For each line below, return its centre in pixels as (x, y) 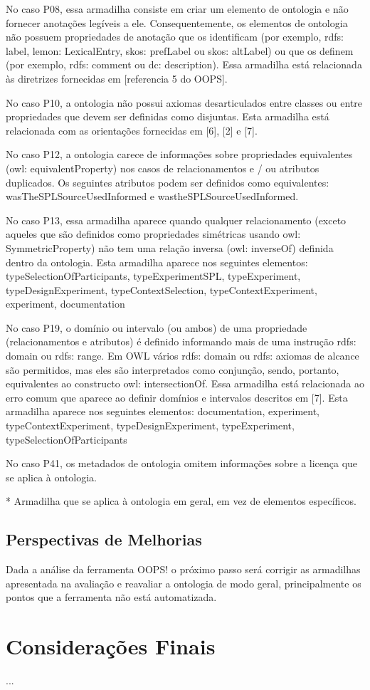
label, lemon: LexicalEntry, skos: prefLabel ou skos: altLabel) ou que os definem (180, 50)
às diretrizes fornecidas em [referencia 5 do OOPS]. (117, 78)
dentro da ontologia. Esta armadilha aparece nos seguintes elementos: (157, 262)
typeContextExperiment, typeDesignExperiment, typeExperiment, (150, 425)
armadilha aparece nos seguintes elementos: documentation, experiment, (163, 411)
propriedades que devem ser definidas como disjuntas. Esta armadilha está (168, 116)
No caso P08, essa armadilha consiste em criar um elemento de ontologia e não (177, 9)
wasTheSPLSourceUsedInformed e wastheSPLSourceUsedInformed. (152, 196)
